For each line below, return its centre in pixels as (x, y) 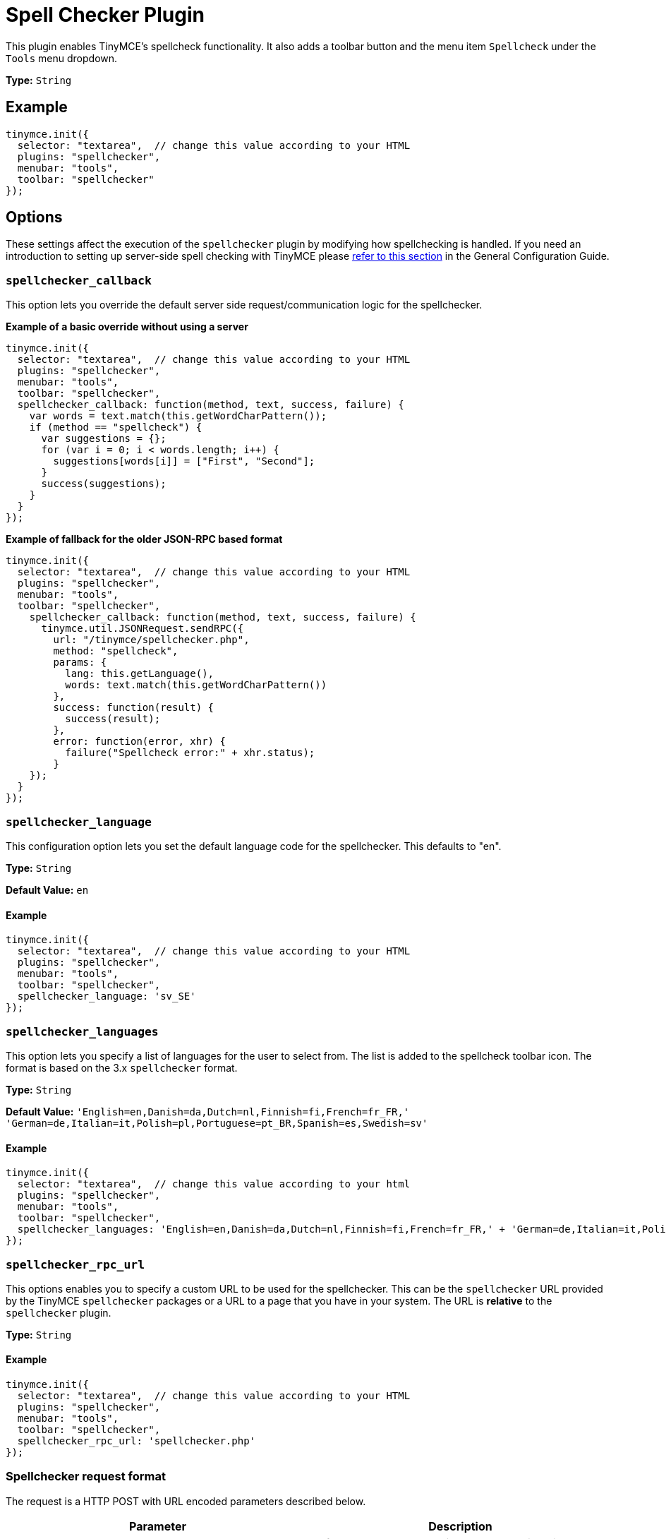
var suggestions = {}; (104, 439)
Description (460, 1526)
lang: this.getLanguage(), (140, 674)
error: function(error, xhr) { (139, 742)
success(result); (113, 719)
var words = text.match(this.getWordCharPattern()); (178, 416)
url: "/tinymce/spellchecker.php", (151, 640)
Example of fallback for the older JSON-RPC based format (144, 539)
